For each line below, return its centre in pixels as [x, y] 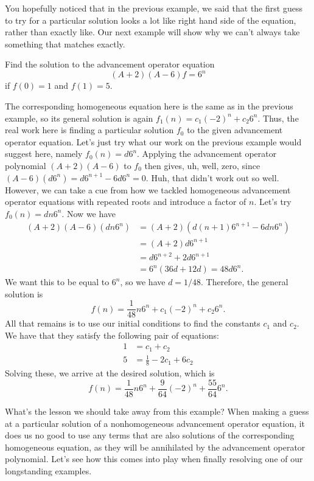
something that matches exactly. [65, 43]
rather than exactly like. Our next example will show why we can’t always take [152, 32]
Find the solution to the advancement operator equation [110, 64]
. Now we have [89, 213]
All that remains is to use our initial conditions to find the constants [133, 323]
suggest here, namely [44, 154]
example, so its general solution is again [79, 118]
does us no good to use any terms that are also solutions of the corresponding [150, 435]
